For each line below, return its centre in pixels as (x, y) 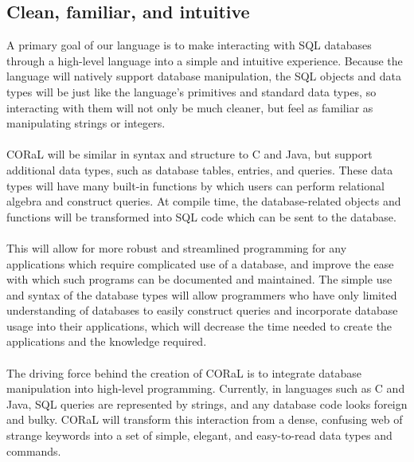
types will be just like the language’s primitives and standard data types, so (191, 91)
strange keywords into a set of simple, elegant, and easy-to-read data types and (199, 435)
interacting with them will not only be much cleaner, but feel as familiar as (190, 107)
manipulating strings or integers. (86, 123)
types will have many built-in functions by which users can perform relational (195, 185)
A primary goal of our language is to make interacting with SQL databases (189, 45)
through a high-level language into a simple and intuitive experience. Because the (205, 60)
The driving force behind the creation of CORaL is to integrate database (184, 372)
